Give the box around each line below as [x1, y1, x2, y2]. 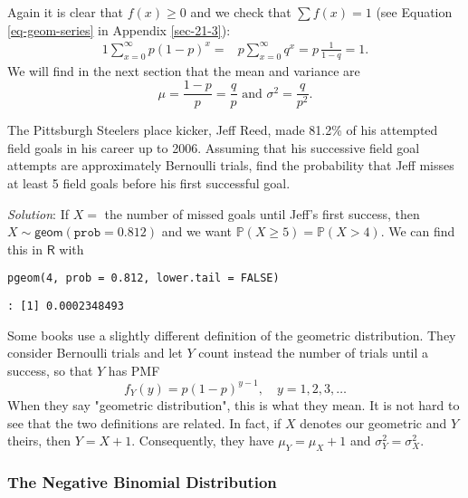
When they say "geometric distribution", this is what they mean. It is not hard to [7, 395, 460, 414]
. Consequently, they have [131, 431, 274, 450]
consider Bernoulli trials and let [7, 343, 183, 362]
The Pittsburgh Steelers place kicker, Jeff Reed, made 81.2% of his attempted [7, 120, 438, 139]
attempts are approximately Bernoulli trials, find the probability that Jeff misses [7, 156, 454, 175]
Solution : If [7, 204, 69, 223]
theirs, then [7, 431, 72, 450]
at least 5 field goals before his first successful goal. [7, 174, 291, 192]
